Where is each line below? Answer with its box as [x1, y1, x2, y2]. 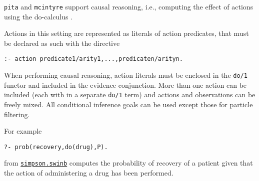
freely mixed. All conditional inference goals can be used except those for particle [4, 99, 253, 109]
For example [4, 126, 42, 136]
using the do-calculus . [4, 11, 73, 21]
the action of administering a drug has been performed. [4, 168, 173, 178]
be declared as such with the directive [4, 37, 120, 48]
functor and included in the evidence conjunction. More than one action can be [4, 79, 247, 90]
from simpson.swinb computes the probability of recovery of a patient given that [4, 158, 253, 168]
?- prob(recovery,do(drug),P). [4, 143, 108, 151]
